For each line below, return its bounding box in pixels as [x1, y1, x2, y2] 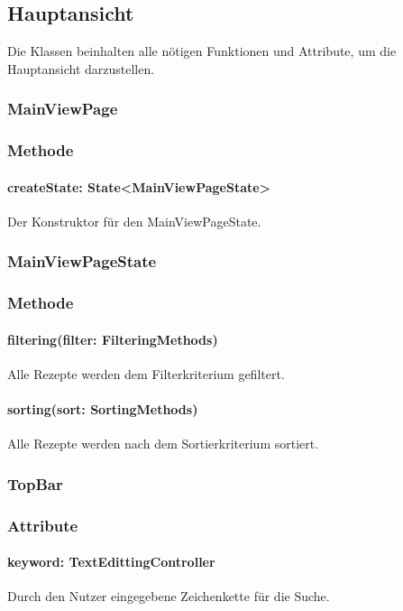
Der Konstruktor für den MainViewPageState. [7, 211, 261, 230]
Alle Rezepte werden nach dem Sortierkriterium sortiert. [7, 434, 319, 453]
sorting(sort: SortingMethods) [7, 400, 198, 419]
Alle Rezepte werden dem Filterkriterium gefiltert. [7, 364, 285, 383]
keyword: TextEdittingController [7, 552, 215, 571]
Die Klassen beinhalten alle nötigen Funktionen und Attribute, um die [7, 42, 397, 60]
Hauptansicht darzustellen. [7, 59, 155, 78]
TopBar [7, 472, 63, 495]
